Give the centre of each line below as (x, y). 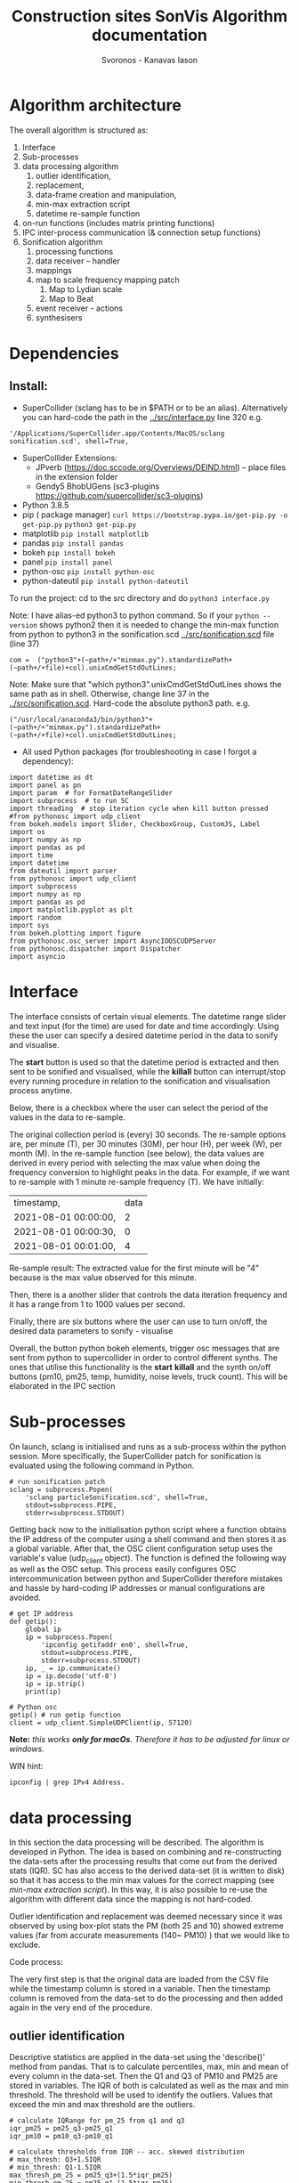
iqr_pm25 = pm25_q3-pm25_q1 (61, 2129)
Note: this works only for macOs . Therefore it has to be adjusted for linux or (149, 1740)
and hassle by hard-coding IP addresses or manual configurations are (137, 1588)
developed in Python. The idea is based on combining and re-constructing (145, 1852)
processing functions (74, 251)
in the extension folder (77, 476)
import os (28, 832)
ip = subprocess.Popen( (69, 1637)
